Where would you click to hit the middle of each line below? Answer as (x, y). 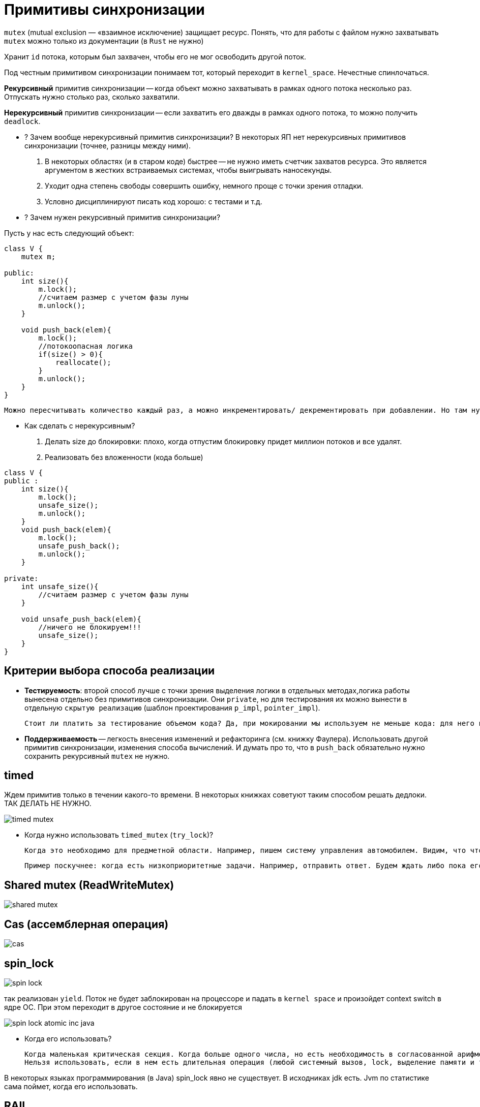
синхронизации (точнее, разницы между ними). (108, 145)
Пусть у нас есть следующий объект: (69, 233)
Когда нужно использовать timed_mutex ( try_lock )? (119, 835)
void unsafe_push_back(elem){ (81, 619)
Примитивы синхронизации (104, 10)
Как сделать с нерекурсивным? (80, 425)
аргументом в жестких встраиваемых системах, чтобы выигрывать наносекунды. (188, 170)
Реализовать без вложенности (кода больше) (124, 457)
